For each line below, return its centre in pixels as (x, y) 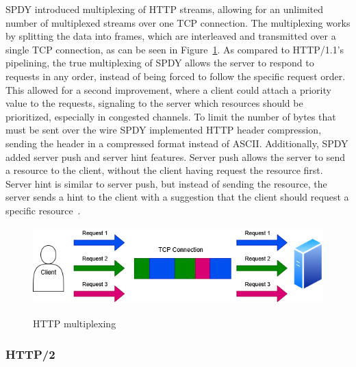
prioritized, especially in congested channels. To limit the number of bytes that (171, 116)
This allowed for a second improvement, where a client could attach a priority (168, 89)
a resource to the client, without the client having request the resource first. (164, 170)
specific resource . (43, 210)
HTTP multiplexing (75, 324)
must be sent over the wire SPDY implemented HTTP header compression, (164, 130)
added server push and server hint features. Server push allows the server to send (176, 156)
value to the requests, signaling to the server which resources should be (154, 103)
